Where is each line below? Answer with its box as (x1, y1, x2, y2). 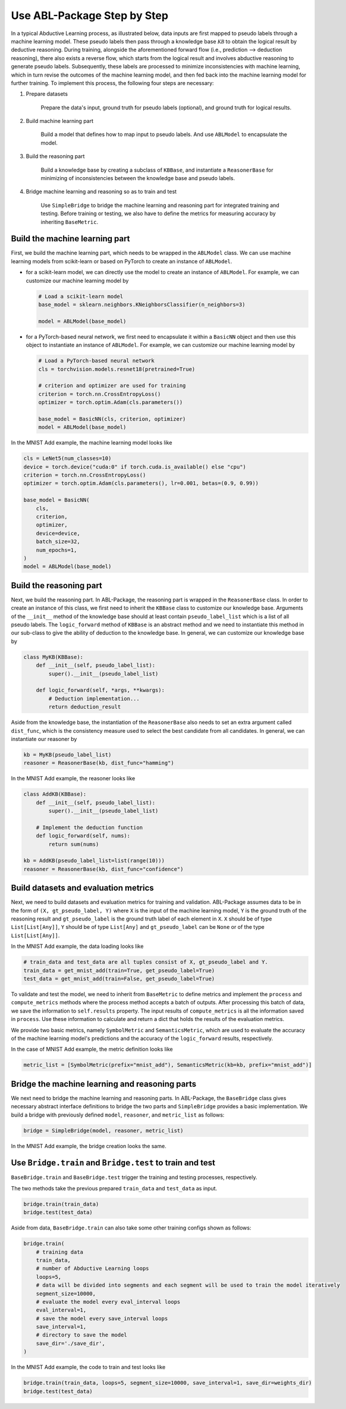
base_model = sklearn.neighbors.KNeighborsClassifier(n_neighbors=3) (38, 301, 246, 308)
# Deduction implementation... (48, 695, 140, 702)
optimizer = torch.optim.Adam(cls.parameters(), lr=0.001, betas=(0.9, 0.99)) (23, 480, 259, 487)
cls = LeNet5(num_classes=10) (23, 455, 112, 462)
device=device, (36, 529, 80, 537)
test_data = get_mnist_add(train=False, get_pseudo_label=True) (23, 975, 215, 982)
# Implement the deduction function (36, 824, 143, 831)
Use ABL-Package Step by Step (11, 9, 169, 22)
